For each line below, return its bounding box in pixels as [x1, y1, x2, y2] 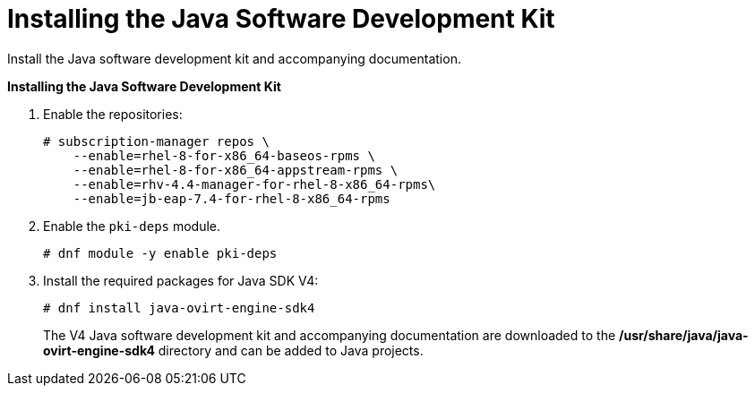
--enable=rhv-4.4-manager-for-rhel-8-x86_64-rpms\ [73, 176, 436, 192]
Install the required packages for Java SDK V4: [43, 272, 319, 288]
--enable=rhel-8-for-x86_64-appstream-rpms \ [73, 162, 399, 177]
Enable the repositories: [43, 106, 183, 122]
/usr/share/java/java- [619, 327, 749, 343]
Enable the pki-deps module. [43, 218, 221, 234]
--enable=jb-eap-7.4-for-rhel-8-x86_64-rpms [73, 191, 390, 206]
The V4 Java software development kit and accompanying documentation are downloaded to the [43, 327, 616, 343]
